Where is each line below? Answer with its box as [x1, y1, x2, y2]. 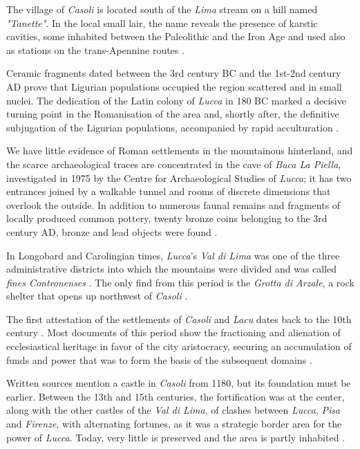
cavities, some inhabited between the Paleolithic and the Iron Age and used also [6, 29, 345, 44]
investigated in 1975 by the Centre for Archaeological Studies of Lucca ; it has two [6, 170, 352, 185]
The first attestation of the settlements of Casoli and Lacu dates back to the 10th [6, 311, 352, 326]
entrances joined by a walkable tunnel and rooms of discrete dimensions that [6, 184, 331, 199]
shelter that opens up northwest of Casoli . [6, 288, 188, 303]
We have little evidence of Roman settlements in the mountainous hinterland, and [6, 143, 353, 158]
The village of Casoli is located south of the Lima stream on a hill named [6, 2, 318, 16]
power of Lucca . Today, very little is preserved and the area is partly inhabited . [6, 430, 345, 444]
